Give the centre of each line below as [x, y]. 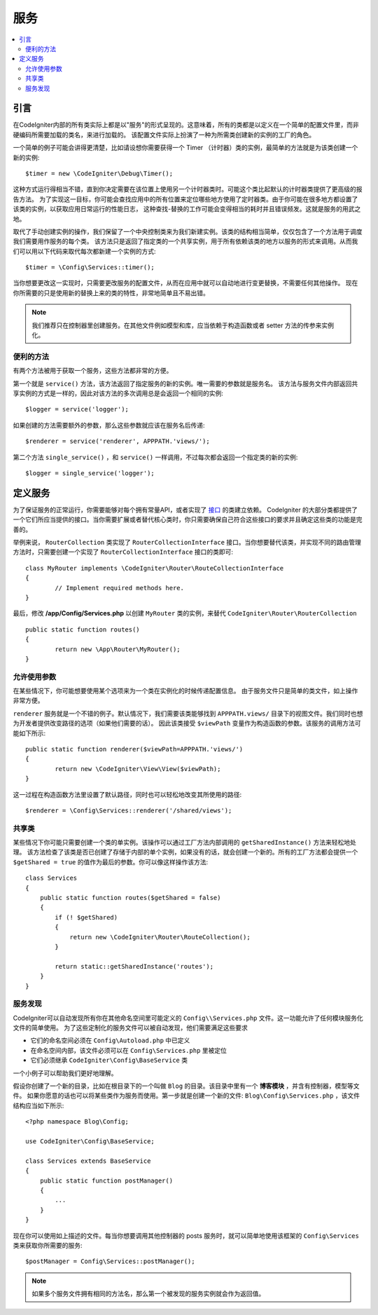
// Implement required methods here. [120, 588]
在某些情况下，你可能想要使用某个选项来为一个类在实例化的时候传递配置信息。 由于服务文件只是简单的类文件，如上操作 [185, 691]
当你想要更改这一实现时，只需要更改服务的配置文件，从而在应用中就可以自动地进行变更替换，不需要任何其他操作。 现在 [185, 283]
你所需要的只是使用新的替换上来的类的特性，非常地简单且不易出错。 [111, 293]
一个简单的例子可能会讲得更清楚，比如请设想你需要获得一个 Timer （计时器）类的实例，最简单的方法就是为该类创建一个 [185, 148]
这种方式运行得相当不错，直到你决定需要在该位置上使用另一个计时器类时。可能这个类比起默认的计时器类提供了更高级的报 [188, 189]
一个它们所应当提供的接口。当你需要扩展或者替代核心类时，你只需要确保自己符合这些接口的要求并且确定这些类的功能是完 [188, 519]
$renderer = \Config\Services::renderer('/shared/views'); [129, 810]
